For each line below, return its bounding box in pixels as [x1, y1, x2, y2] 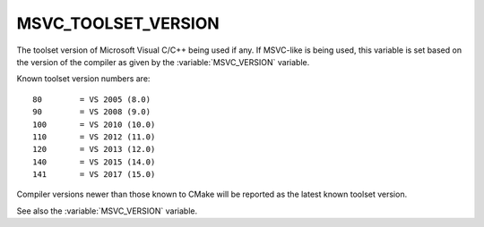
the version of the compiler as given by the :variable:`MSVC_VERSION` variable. [16, 56, 310, 67]
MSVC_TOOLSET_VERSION [16, 13, 220, 33]
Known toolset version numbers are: [16, 73, 151, 84]
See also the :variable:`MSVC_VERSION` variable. [16, 206, 197, 216]
